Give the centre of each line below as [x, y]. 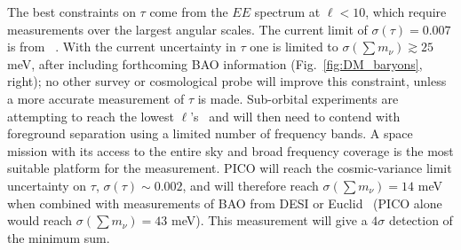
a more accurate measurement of [96, 98]
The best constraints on [72, 12]
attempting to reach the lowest [91, 116]
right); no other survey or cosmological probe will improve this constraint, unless [227, 81]
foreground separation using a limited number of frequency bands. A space [210, 133]
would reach [40, 220]
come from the [189, 12]
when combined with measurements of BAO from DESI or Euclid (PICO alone [225, 203]
